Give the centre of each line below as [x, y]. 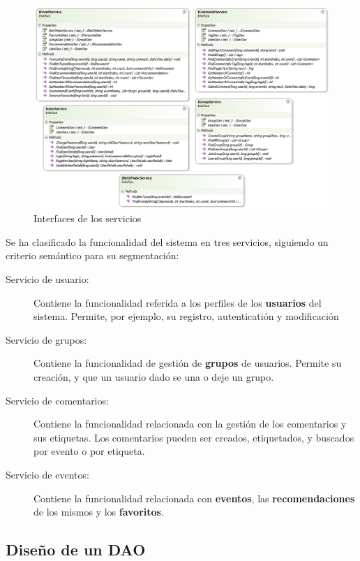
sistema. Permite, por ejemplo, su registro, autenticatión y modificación [186, 316]
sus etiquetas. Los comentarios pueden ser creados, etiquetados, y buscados [194, 437]
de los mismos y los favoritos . [99, 512]
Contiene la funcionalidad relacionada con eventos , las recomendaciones [194, 498]
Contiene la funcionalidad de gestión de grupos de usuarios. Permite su [188, 363]
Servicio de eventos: [47, 474]
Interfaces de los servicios [88, 218]
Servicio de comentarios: [57, 400]
